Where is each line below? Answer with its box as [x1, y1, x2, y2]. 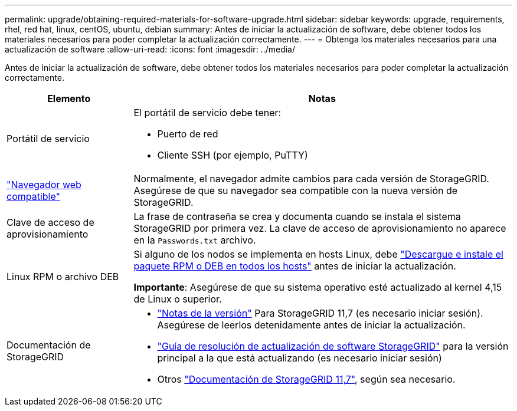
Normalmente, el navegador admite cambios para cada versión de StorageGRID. [133, 173, 489, 185]
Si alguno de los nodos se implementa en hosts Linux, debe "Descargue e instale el [133, 248, 503, 260]
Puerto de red [157, 128, 218, 140]
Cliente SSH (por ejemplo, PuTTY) [157, 149, 308, 161]
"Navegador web [6, 179, 81, 190]
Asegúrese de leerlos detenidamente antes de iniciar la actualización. [157, 319, 466, 331]
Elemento [47, 93, 91, 104]
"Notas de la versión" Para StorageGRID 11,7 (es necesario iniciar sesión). [157, 307, 483, 319]
